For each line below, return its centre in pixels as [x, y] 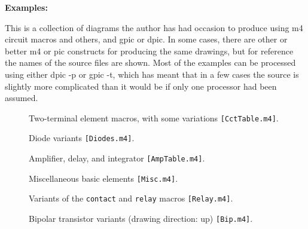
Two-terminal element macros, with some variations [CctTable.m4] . [154, 117]
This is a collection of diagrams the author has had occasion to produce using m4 [154, 27]
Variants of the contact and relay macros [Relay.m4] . [131, 198]
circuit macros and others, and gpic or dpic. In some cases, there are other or [146, 39]
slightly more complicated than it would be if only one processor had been [141, 86]
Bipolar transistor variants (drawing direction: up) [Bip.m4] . [141, 219]
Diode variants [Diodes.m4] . [82, 138]
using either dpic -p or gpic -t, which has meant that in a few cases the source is [152, 74]
